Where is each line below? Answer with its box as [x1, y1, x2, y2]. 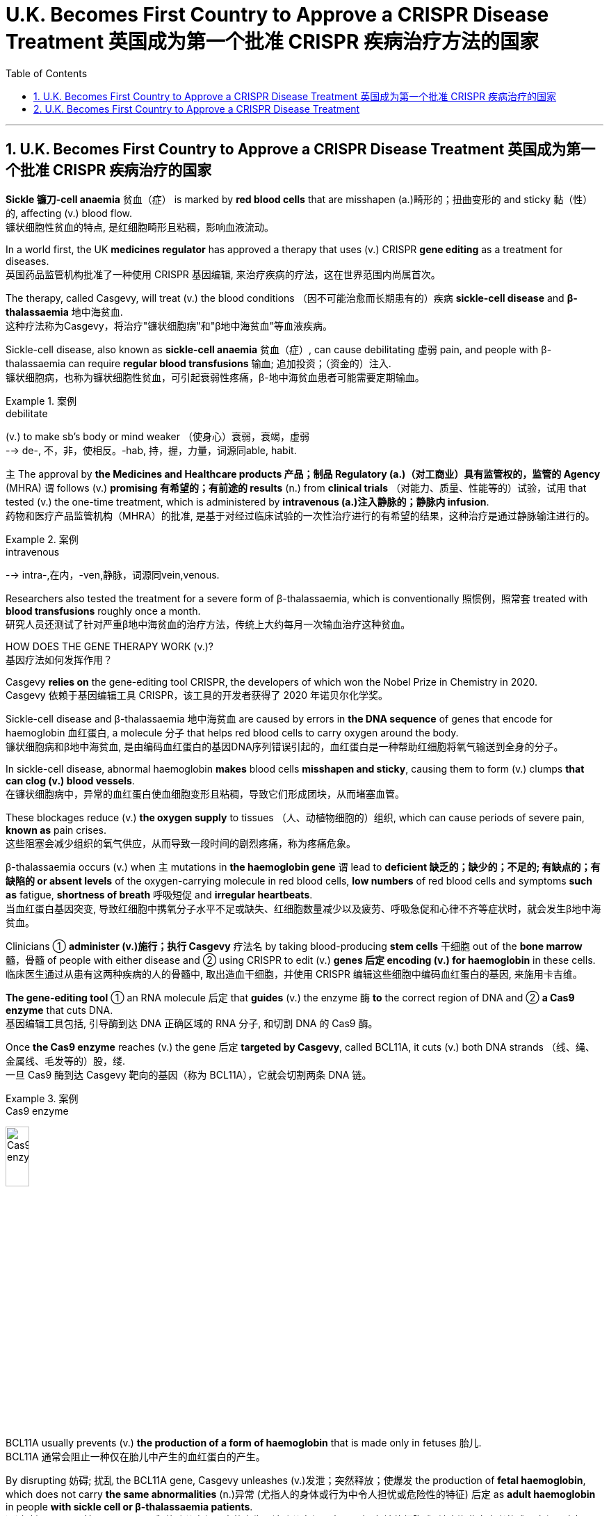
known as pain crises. [6, 823, 107, 836]
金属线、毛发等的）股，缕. [6, 1054, 126, 1067]
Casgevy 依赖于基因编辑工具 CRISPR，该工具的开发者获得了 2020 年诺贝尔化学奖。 [6, 688, 389, 701]
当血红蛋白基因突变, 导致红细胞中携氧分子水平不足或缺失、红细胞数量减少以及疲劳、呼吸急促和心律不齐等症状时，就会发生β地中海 [6, 902, 601, 914]
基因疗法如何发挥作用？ [6, 653, 113, 666]
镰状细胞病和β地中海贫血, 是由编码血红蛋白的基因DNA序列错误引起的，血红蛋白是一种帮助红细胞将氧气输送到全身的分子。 [6, 740, 564, 752]
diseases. [6, 255, 49, 267]
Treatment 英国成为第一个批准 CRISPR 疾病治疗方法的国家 [6, 30, 539, 54]
